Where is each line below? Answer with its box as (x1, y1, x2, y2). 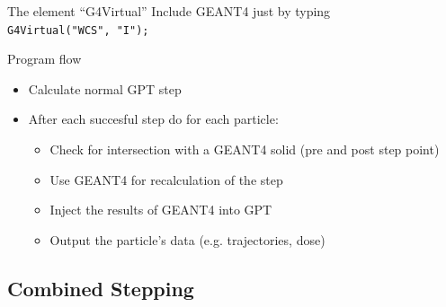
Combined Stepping (7, 274, 194, 302)
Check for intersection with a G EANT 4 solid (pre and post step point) (49, 139, 440, 158)
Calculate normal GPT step (28, 79, 182, 98)
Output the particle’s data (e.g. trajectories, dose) (49, 230, 326, 249)
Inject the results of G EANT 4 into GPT (49, 200, 272, 219)
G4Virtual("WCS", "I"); (7, 23, 149, 37)
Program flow (7, 49, 82, 68)
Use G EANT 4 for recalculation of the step (49, 170, 283, 189)
